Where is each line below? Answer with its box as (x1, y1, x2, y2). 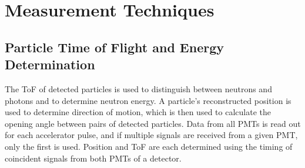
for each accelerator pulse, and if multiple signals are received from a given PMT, (5, 129, 298, 141)
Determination (5, 55, 95, 73)
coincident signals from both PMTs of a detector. (5, 152, 182, 164)
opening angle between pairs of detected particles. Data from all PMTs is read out (5, 117, 301, 129)
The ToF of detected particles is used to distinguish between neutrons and (5, 82, 272, 95)
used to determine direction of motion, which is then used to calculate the (5, 106, 271, 118)
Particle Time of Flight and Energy (5, 38, 224, 56)
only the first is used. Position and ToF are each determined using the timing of (5, 140, 293, 152)
